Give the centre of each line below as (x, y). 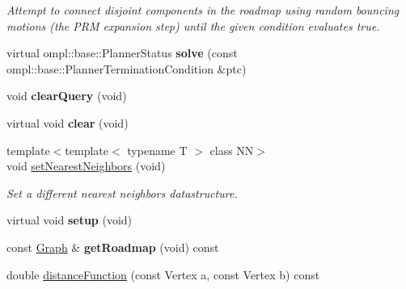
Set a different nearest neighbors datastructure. (122, 193)
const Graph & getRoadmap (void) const (113, 247)
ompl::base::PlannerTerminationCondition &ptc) (127, 68)
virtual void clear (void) (68, 122)
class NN (232, 150)
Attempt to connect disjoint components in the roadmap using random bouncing (203, 10)
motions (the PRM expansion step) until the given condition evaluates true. (193, 25)
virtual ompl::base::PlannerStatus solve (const (122, 53)
